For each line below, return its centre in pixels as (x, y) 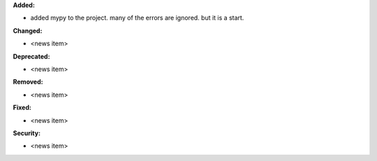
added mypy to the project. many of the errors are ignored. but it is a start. (137, 18)
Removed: (28, 82)
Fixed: (22, 107)
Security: (27, 133)
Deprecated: (31, 56)
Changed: (28, 31)
